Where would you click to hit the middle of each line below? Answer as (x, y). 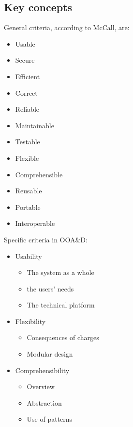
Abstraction (44, 402)
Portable (28, 207)
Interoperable (35, 223)
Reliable (27, 109)
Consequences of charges (63, 337)
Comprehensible (39, 174)
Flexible (27, 158)
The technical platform (61, 305)
